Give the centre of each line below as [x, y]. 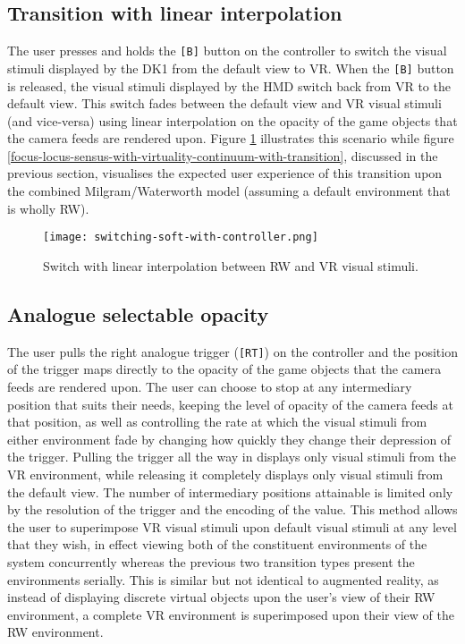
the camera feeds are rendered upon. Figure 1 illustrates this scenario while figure [231, 138]
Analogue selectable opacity [138, 314]
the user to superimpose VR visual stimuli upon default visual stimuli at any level [232, 526]
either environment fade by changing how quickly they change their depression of [229, 439]
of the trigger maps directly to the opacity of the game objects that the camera [224, 369]
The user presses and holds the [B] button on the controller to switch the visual [227, 51]
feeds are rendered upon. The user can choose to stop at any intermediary [210, 386]
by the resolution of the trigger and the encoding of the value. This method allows [232, 509]
